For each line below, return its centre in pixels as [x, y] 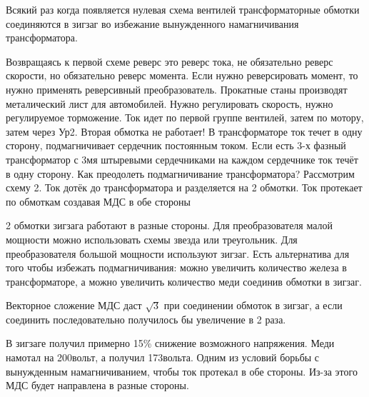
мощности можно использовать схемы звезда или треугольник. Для [152, 239]
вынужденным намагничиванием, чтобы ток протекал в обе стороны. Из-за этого [182, 371]
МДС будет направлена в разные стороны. [97, 385]
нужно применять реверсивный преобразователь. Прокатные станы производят [177, 89]
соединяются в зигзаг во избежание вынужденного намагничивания [152, 23]
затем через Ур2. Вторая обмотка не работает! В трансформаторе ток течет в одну [184, 131]
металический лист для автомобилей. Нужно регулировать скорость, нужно [170, 103]
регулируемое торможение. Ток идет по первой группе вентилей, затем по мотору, [185, 117]
